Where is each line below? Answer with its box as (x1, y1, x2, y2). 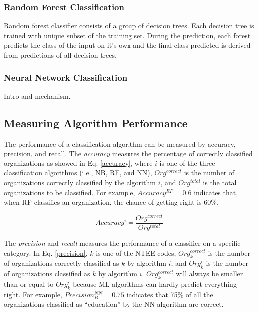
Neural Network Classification (4, 71, 128, 83)
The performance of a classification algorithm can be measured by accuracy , (4, 138, 236, 149)
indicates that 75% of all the (126, 289, 213, 299)
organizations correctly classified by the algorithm (4, 177, 156, 187)
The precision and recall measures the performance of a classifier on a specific (4, 237, 241, 248)
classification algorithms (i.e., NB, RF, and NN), (4, 167, 152, 178)
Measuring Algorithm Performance (4, 115, 188, 130)
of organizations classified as (4, 268, 90, 279)
